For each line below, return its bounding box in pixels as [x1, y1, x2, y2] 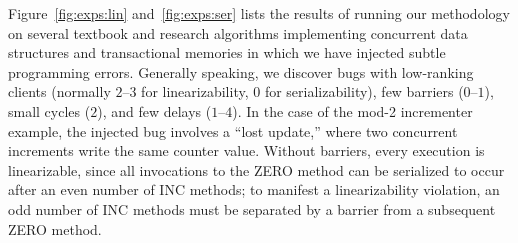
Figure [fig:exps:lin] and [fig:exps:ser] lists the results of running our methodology [8, 3, 510, 23]
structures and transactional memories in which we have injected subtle [8, 42, 446, 63]
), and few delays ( [97, 100, 212, 121]
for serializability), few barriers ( [264, 81, 464, 102]
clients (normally [8, 81, 111, 102]
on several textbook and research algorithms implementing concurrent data [8, 22, 468, 43]
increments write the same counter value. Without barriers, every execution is [8, 140, 485, 161]
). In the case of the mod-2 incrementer [232, 100, 473, 121]
